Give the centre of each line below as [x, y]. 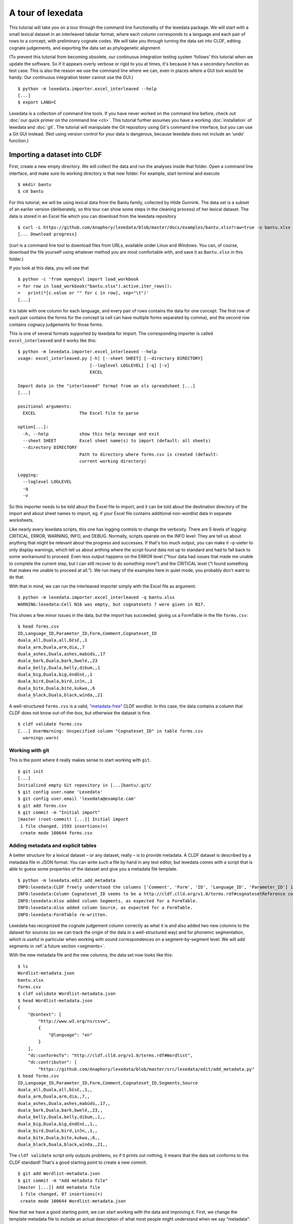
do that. [17, 577]
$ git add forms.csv [42, 806]
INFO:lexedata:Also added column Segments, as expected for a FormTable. [108, 901]
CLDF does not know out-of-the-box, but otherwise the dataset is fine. [80, 713]
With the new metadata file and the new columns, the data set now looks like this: [91, 955]
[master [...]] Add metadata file [59, 1187]
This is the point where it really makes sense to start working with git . [80, 760]
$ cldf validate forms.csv [50, 724]
